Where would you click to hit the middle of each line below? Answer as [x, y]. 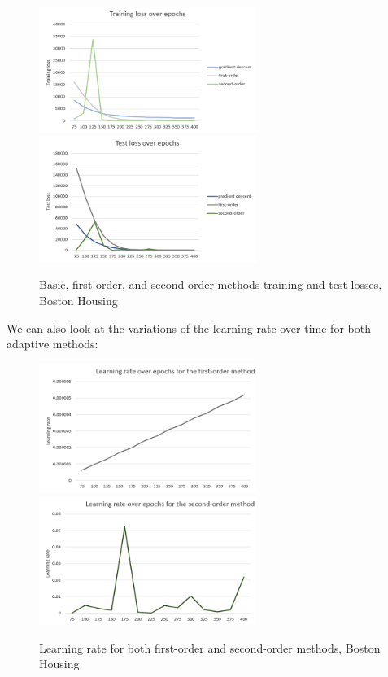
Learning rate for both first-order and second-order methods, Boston [210, 647]
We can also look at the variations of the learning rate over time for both [189, 328]
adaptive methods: [52, 344]
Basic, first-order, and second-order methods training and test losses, [211, 284]
